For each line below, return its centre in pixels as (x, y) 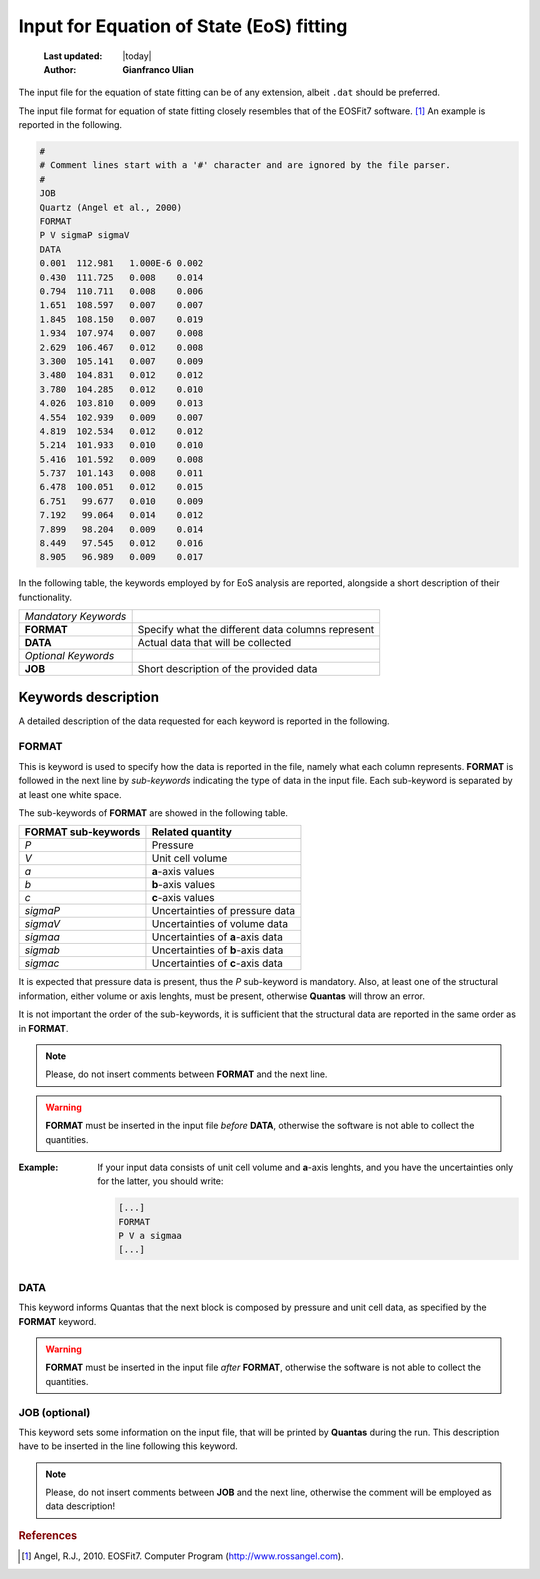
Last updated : (73, 56)
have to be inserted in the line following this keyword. (128, 1446)
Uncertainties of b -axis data (217, 950)
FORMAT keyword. (57, 1321)
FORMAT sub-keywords (82, 832)
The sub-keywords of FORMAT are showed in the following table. (153, 813)
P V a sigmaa (150, 1236)
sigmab (42, 950)
